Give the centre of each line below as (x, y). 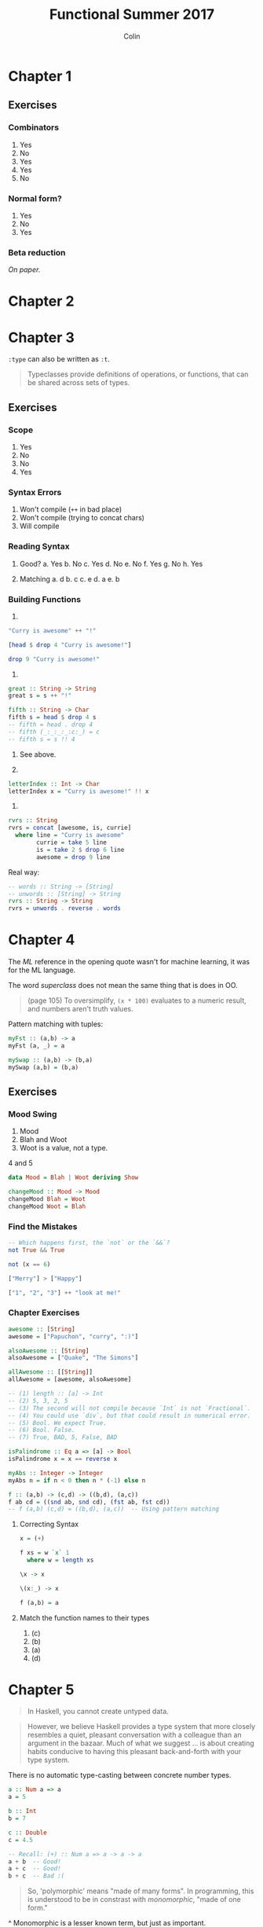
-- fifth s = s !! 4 (42, 739)
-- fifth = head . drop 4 (50, 725)
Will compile (39, 526)
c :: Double (27, 1833)
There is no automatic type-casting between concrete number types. (120, 1775)
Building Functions (44, 599)
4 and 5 (20, 1163)
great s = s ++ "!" (40, 696)
